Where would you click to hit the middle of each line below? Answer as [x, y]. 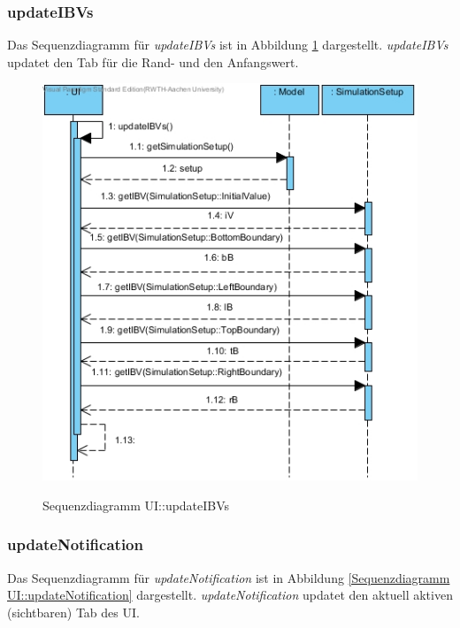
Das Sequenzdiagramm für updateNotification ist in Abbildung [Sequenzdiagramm [229, 577]
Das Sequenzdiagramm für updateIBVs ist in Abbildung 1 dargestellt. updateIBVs [228, 45]
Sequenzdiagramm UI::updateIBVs [136, 505]
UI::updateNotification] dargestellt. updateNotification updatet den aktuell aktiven [230, 595]
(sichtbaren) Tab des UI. [73, 612]
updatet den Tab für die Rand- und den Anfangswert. [153, 61]
